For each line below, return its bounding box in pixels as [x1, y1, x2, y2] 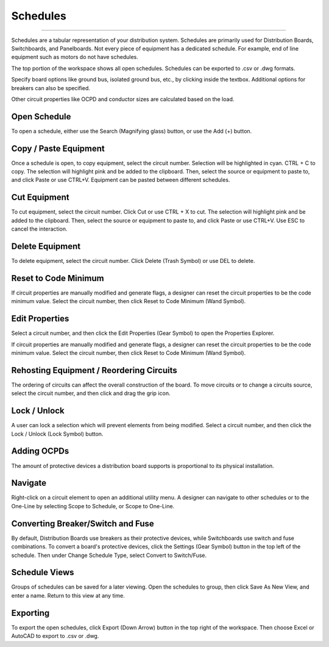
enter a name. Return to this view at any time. [11, 592, 125, 599]
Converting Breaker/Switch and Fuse [11, 518, 155, 529]
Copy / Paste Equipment [11, 143, 105, 153]
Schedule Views [11, 567, 74, 578]
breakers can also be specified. [11, 84, 91, 91]
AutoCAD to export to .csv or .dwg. [11, 632, 99, 640]
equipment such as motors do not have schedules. [11, 54, 138, 61]
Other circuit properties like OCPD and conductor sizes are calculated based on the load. [11, 95, 235, 103]
